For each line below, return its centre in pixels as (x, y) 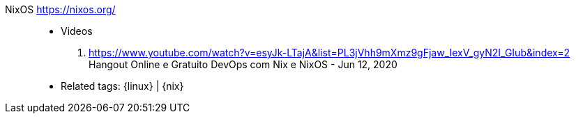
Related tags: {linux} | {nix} (122, 86)
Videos (77, 31)
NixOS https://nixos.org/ (60, 9)
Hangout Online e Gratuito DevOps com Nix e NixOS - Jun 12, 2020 (243, 64)
